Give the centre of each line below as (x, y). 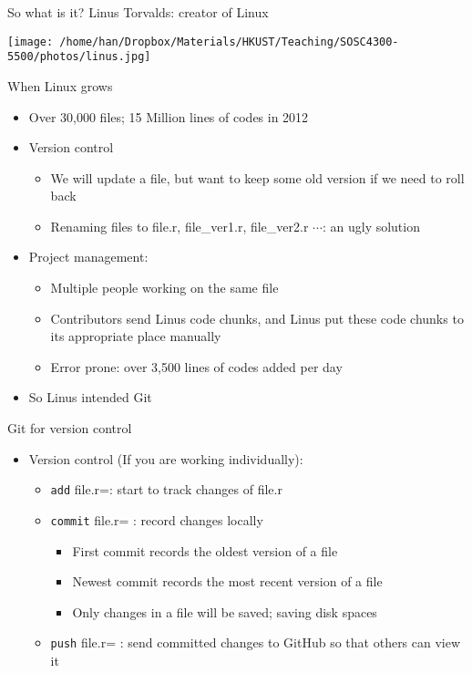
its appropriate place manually (136, 336)
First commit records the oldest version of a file (205, 550)
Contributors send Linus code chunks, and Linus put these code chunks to (257, 318)
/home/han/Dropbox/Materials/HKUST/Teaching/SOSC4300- (229, 41)
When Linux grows (60, 85)
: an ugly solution (371, 226)
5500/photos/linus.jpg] (79, 57)
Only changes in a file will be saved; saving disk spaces (225, 611)
